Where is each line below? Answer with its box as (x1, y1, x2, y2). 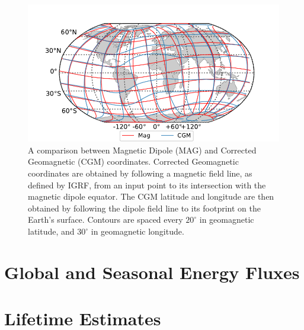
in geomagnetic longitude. (91, 225, 184, 238)
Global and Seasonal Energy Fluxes (4, 259, 300, 284)
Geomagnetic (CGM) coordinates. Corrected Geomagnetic (28, 155, 239, 168)
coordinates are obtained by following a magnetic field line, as (28, 167, 252, 180)
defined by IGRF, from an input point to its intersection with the (28, 178, 266, 191)
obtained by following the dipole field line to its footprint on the (28, 201, 261, 214)
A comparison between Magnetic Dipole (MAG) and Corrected (28, 143, 257, 156)
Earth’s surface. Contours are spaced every (28, 213, 183, 226)
